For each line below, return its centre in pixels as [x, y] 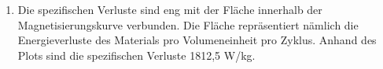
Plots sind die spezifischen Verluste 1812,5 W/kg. [136, 55]
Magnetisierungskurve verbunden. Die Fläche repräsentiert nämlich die [188, 24]
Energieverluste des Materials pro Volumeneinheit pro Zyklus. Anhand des [197, 40]
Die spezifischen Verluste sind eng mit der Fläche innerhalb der [170, 9]
